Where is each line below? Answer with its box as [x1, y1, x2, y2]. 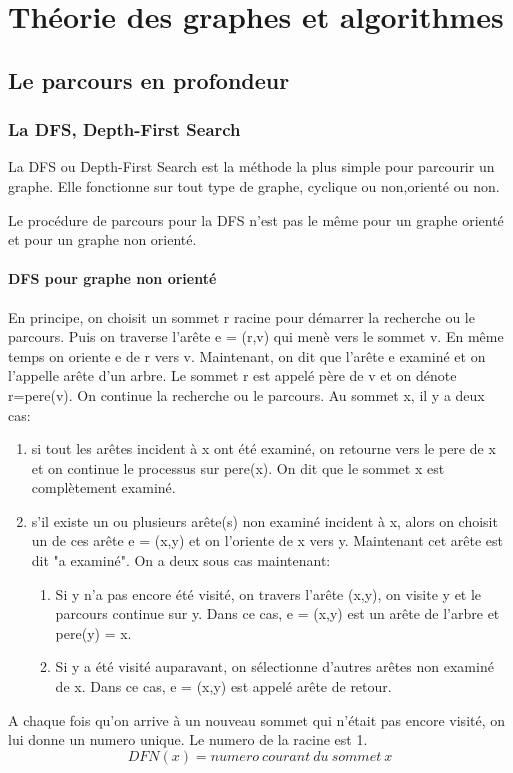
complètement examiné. [31, 477, 176, 498]
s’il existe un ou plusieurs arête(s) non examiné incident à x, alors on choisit [31, 510, 498, 531]
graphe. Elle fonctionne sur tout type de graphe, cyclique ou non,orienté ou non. [8, 175, 500, 196]
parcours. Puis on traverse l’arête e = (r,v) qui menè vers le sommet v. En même [8, 326, 504, 347]
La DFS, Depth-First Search [8, 117, 241, 142]
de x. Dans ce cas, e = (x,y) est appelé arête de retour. [55, 676, 392, 697]
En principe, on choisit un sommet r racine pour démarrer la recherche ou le [8, 306, 475, 327]
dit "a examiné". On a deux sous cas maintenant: [31, 550, 331, 571]
